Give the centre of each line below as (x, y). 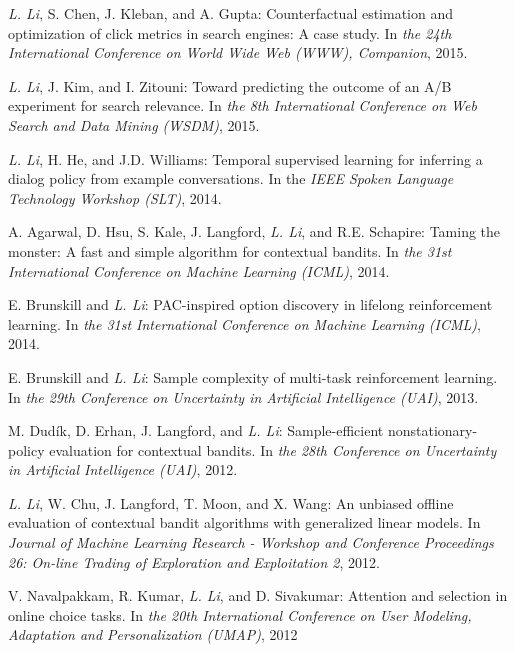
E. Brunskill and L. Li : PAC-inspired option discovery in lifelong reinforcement (250, 304)
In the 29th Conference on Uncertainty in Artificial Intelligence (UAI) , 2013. (243, 396)
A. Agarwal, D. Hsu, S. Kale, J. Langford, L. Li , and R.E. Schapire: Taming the (254, 231)
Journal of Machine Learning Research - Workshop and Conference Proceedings (251, 542)
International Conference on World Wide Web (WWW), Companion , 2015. (238, 52)
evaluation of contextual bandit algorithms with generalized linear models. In (244, 522)
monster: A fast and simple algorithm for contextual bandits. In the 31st (230, 250)
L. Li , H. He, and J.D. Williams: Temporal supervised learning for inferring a (245, 158)
